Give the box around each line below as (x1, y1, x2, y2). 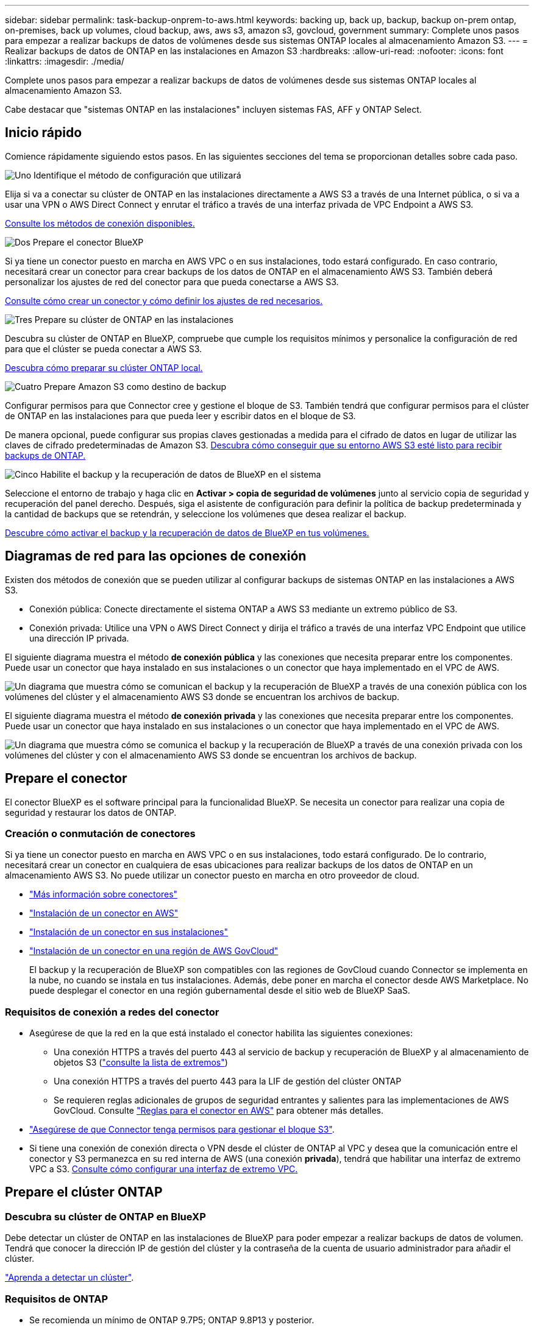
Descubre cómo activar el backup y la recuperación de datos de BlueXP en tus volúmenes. (5, 527, 369, 538)
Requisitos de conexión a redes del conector (5, 1005, 219, 1018)
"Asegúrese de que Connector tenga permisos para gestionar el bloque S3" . (29, 1124, 335, 1135)
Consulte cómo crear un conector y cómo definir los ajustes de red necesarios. (5, 295, 323, 306)
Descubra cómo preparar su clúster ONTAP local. (5, 362, 203, 373)
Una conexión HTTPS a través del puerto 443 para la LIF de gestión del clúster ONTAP (54, 1076, 402, 1087)
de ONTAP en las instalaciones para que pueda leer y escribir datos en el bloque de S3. (5, 410, 356, 421)
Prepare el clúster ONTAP (5, 1184, 163, 1200)
